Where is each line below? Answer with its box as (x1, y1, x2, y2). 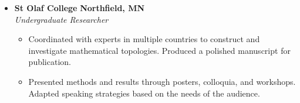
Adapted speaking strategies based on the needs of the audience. (28, 87, 260, 99)
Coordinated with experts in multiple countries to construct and (28, 33, 260, 45)
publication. (28, 56, 71, 68)
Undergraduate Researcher (14, 13, 109, 25)
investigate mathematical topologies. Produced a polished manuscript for (28, 44, 291, 56)
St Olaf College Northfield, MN (14, 2, 145, 13)
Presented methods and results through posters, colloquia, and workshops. (28, 75, 296, 87)
